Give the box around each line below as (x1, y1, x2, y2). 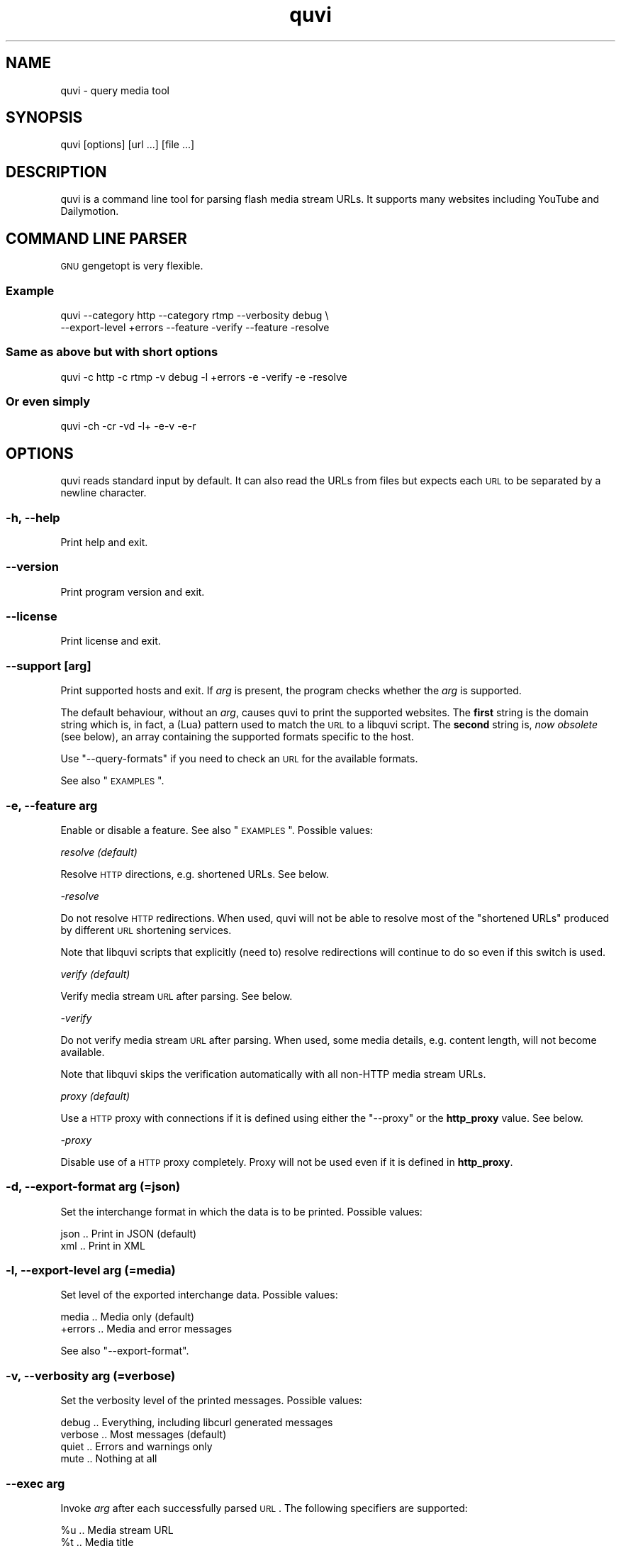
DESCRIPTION (6, 162, 107, 181)
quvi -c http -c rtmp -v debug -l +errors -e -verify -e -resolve (60, 370, 347, 383)
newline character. (60, 486, 147, 499)
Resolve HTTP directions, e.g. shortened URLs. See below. (60, 867, 330, 880)
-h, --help (6, 510, 60, 525)
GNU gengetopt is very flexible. (60, 260, 203, 272)
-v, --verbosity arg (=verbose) (6, 1368, 176, 1383)
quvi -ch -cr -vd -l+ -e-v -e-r (60, 420, 196, 433)
